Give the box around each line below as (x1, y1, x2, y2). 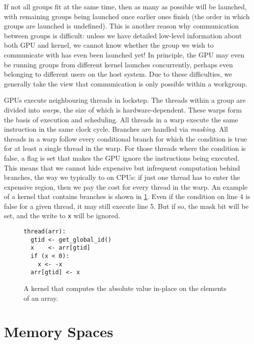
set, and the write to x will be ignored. (4, 210, 120, 221)
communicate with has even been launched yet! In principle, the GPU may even (4, 49, 245, 59)
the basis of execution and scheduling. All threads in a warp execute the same (4, 114, 238, 124)
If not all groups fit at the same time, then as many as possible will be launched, (4, 1, 247, 11)
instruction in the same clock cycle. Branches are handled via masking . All (4, 124, 228, 134)
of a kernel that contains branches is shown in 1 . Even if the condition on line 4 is (4, 191, 251, 201)
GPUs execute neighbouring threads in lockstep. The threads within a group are (4, 95, 246, 105)
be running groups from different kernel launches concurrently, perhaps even (4, 59, 233, 69)
